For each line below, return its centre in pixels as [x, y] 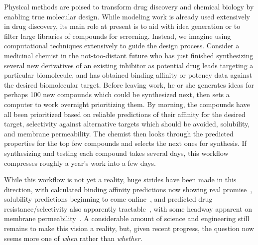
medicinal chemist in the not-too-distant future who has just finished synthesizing [129, 55]
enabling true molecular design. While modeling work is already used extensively [127, 16]
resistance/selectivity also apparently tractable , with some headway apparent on [128, 208]
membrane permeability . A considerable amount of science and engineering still [127, 218]
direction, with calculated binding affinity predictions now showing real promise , [128, 189]
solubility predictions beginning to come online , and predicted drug [108, 199]
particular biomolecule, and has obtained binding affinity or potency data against [128, 75]
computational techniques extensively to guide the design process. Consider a [122, 46]
